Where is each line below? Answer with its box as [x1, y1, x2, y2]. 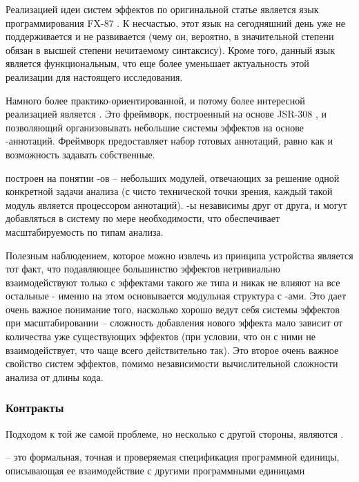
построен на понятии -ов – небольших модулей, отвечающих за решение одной [6, 170, 340, 185]
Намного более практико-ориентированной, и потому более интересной [6, 93, 305, 107]
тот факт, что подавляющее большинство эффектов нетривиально [6, 261, 280, 276]
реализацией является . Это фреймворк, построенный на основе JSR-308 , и [6, 106, 327, 121]
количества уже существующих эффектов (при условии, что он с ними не [6, 329, 316, 344]
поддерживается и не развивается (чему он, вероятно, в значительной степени [6, 29, 334, 44]
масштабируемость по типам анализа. [6, 224, 164, 239]
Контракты [6, 399, 64, 416]
